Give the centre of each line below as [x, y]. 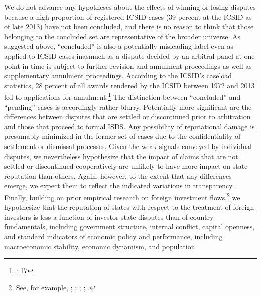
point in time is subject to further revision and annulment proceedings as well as [128, 65]
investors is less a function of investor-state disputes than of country [109, 216]
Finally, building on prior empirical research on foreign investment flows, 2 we [122, 196]
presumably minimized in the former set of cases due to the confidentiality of [122, 136]
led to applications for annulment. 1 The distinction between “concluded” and [122, 96]
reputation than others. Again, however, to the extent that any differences [118, 175]
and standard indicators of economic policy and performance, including [113, 236]
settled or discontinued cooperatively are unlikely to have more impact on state [126, 166]
